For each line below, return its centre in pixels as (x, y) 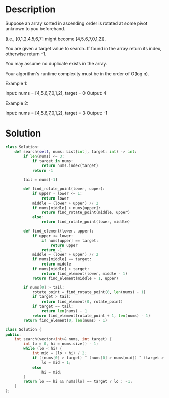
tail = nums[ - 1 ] (40, 180)
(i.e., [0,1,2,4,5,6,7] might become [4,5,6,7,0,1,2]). (56, 39)
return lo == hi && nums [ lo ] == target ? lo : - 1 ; (78, 382)
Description (30, 9)
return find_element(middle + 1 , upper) (75, 278)
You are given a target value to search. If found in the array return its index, (83, 48)
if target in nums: (53, 161)
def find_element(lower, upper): (59, 231)
